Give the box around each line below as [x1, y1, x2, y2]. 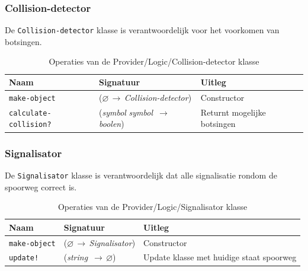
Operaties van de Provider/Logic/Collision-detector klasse [49, 55, 259, 68]
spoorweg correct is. [5, 180, 77, 193]
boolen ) [99, 117, 124, 130]
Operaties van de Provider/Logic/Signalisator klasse [57, 200, 248, 213]
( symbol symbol [99, 106, 153, 118]
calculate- [9, 109, 52, 117]
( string [63, 251, 88, 263]
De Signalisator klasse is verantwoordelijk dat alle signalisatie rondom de [5, 168, 277, 181]
